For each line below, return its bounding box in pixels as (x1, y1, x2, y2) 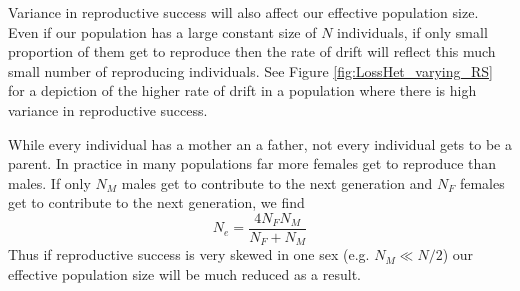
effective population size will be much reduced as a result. (8, 264, 361, 285)
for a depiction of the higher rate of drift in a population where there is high (8, 80, 477, 101)
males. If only (8, 172, 91, 193)
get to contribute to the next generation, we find (8, 192, 305, 213)
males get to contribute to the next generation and (121, 172, 433, 193)
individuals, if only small (337, 21, 488, 42)
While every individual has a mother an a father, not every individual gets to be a (8, 133, 512, 154)
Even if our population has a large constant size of (8, 21, 317, 42)
